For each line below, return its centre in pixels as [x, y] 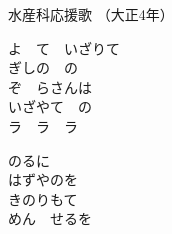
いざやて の [50, 106]
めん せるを [50, 218]
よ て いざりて [64, 47]
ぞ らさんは [50, 86]
